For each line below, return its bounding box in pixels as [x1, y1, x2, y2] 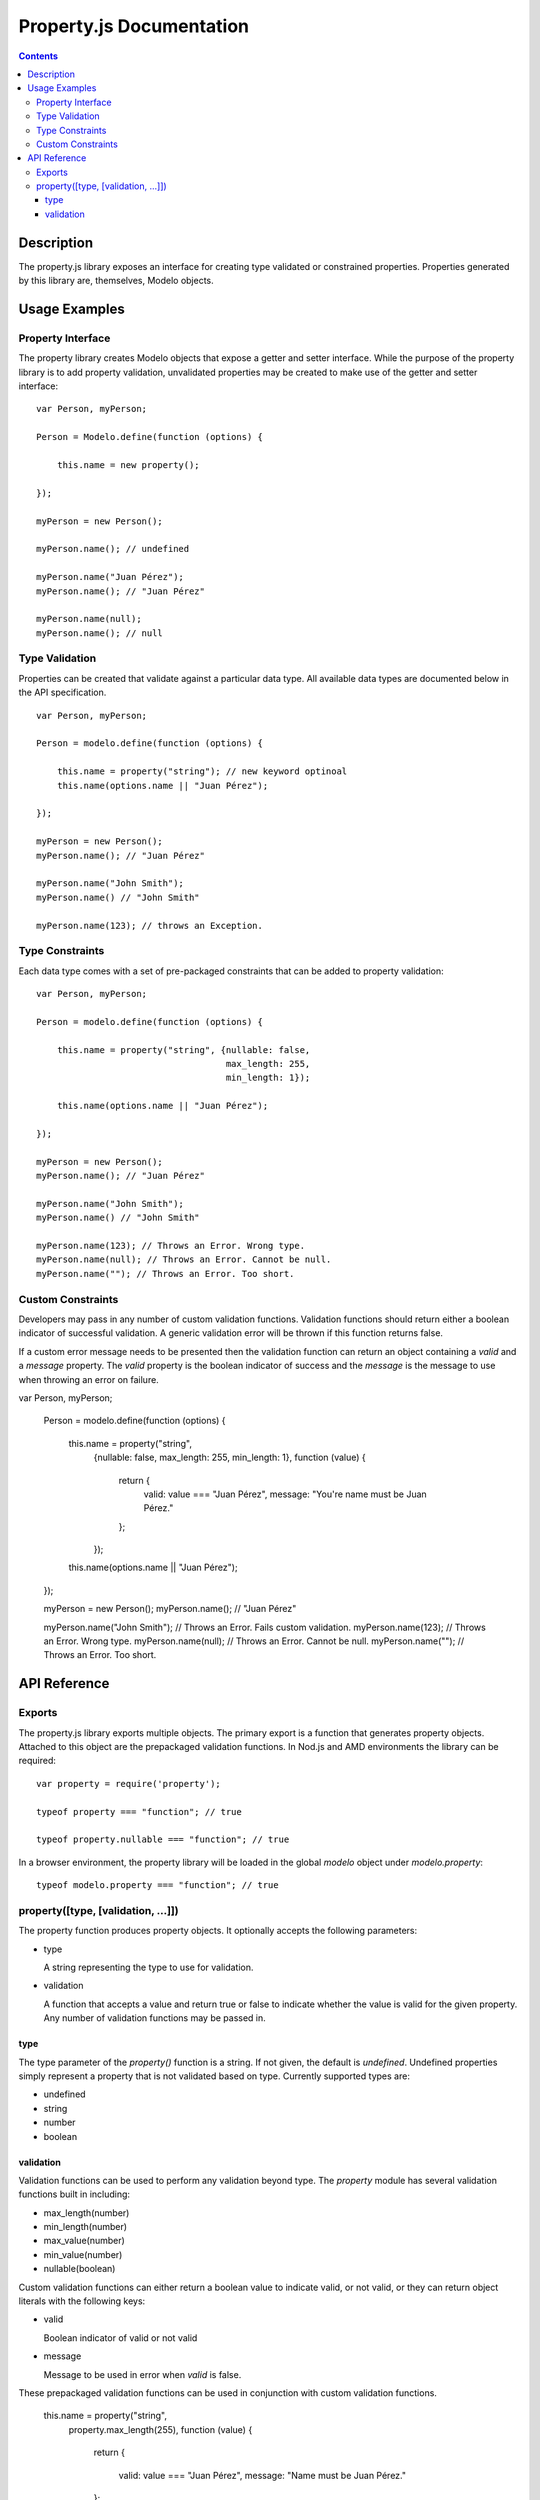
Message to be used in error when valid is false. [43, 2368, 242, 2380]
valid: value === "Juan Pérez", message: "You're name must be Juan [143, 1488, 427, 1500]
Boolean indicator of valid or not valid [43, 2331, 198, 2344]
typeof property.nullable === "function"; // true [36, 1834, 290, 1845]
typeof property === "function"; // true [36, 1806, 242, 1817]
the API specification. [18, 686, 107, 699]
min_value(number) [43, 2248, 123, 2260]
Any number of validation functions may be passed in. [43, 2012, 267, 2024]
